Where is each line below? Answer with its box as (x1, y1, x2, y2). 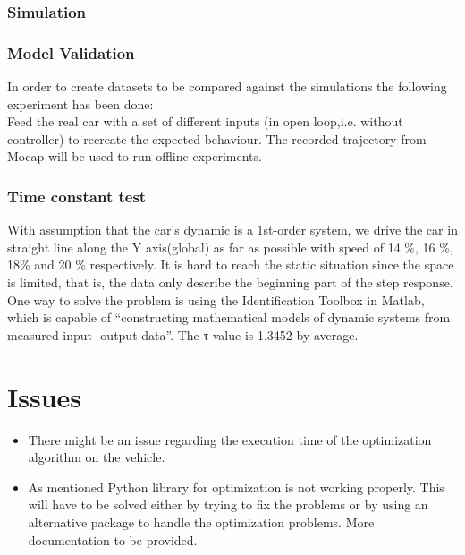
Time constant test (7, 184, 147, 207)
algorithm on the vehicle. (28, 448, 165, 466)
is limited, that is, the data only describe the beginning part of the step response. (7, 273, 453, 292)
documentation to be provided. (28, 530, 198, 549)
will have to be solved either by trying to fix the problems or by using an (28, 495, 428, 514)
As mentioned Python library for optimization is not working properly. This (28, 477, 444, 496)
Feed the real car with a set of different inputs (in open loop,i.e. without (7, 112, 403, 131)
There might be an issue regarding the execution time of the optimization (28, 430, 432, 448)
